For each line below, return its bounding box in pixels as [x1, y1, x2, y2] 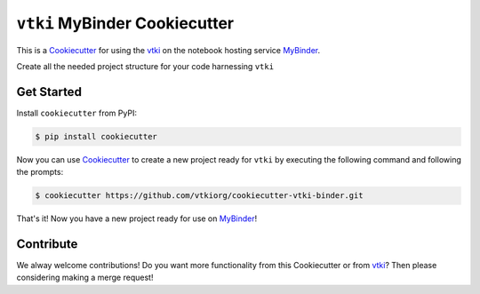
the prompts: [16, 167, 64, 178]
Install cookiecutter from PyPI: [16, 107, 138, 118]
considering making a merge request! [16, 272, 154, 283]
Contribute [16, 236, 78, 251]
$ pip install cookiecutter [35, 131, 157, 141]
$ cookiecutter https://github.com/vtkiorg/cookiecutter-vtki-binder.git [35, 191, 364, 201]
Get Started [16, 84, 82, 99]
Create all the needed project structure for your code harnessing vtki [16, 60, 275, 71]
